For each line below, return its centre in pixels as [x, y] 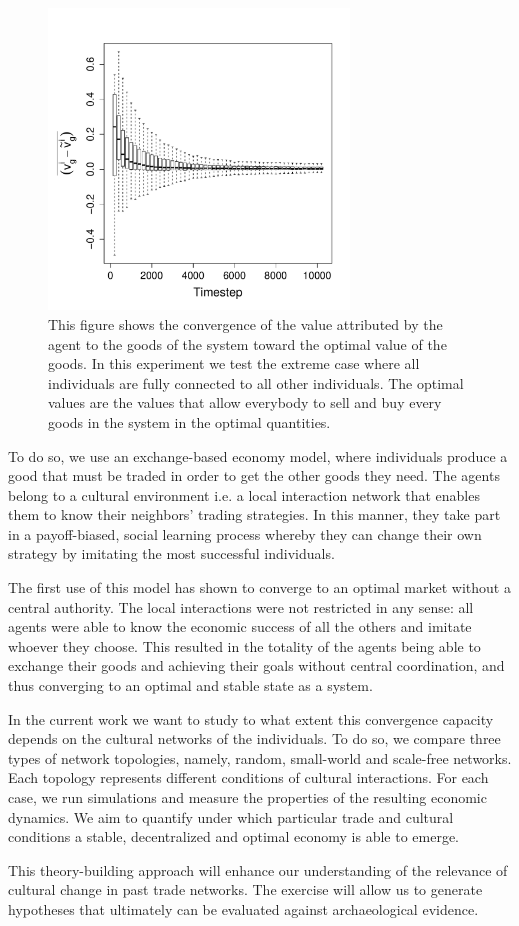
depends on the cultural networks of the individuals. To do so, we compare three [254, 738]
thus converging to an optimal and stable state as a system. [190, 685]
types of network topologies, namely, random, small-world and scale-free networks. [260, 757]
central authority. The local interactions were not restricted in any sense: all [241, 606]
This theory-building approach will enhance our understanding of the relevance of [258, 869]
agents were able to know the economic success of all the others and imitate [240, 626]
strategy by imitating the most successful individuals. [171, 553]
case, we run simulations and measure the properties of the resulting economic [247, 797]
